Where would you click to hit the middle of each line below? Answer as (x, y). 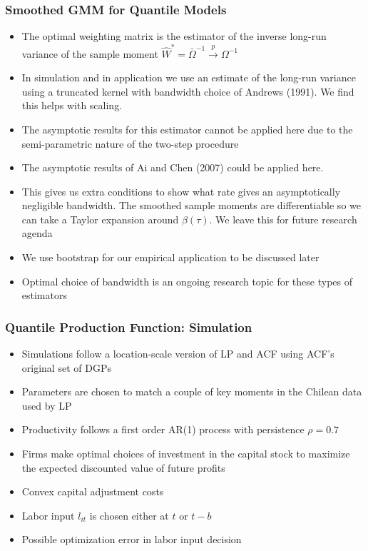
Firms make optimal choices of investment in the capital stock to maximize (186, 454)
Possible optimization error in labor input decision (132, 539)
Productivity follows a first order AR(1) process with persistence (163, 429)
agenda (37, 233)
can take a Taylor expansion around (100, 219)
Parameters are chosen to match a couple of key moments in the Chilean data (192, 391)
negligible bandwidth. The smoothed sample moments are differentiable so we (191, 205)
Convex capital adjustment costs (93, 491)
